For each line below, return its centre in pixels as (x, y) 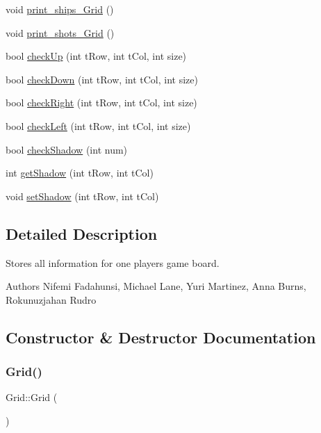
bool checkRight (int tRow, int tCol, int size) (101, 103)
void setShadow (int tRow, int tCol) (82, 196)
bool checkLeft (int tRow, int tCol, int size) (98, 125)
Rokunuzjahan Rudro (51, 299)
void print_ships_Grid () (60, 9)
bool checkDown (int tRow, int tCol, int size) (102, 79)
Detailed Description (82, 233)
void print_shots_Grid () (60, 32)
